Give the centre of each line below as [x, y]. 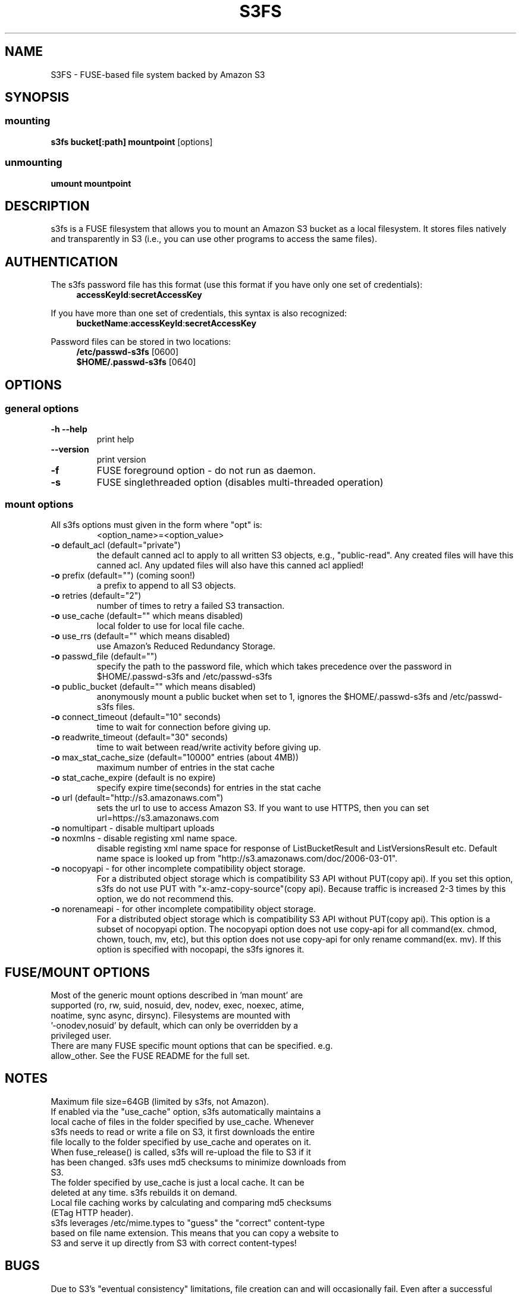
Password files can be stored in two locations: [141, 342]
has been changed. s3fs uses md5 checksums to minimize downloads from [198, 1162]
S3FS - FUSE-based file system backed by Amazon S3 [158, 74]
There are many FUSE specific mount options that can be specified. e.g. [192, 1046]
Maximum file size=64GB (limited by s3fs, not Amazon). [160, 1101]
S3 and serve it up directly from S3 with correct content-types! [174, 1243]
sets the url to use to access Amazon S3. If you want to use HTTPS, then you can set [263, 808]
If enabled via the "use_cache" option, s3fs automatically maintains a [186, 1111]
